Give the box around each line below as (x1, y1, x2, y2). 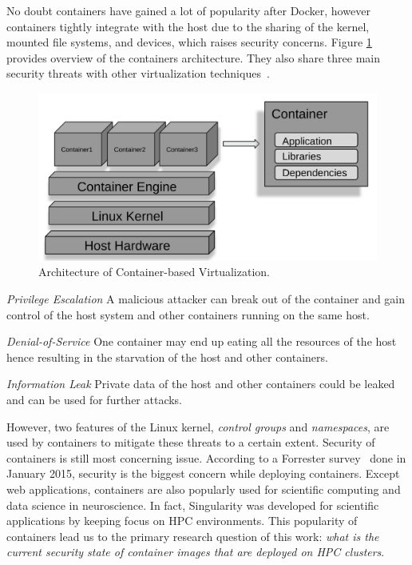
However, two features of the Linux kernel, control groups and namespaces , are (6, 418, 390, 435)
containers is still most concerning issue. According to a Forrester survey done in (6, 449, 406, 466)
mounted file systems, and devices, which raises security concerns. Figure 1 (6, 34, 372, 50)
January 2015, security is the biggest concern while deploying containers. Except (6, 465, 400, 482)
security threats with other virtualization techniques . (6, 65, 270, 82)
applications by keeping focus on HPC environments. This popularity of (6, 512, 358, 529)
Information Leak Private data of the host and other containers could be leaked (6, 375, 395, 392)
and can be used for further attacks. (6, 391, 183, 408)
